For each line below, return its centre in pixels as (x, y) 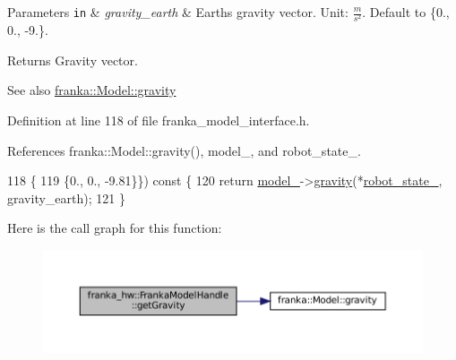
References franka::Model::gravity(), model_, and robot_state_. (184, 150)
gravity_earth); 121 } (66, 197)
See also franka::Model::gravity (92, 90)
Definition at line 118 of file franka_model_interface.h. (159, 120)
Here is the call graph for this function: (115, 228)
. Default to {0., (406, 12)
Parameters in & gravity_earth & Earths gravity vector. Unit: (178, 12)
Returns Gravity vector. (73, 60)
